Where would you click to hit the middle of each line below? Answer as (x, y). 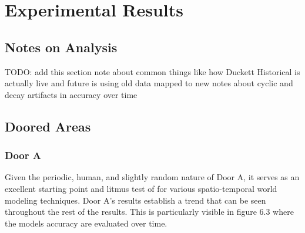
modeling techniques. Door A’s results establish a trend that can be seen (135, 200)
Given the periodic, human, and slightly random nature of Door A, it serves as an (152, 177)
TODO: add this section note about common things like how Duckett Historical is (152, 71)
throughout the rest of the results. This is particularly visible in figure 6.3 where (149, 212)
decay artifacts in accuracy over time (71, 94)
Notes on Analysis (61, 47)
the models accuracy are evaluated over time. (86, 223)
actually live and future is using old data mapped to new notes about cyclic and (149, 83)
